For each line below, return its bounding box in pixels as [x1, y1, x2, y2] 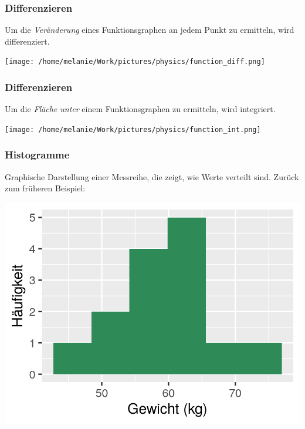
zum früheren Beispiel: [5, 182, 86, 194]
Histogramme [5, 147, 70, 162]
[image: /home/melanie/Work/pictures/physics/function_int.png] [5, 125, 261, 134]
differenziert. [5, 35, 50, 47]
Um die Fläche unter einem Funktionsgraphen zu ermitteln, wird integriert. [5, 103, 276, 115]
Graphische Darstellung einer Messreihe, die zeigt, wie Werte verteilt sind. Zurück [5, 170, 299, 183]
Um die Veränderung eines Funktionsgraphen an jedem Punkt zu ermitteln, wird [5, 23, 294, 36]
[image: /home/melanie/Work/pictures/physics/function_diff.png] [5, 58, 265, 66]
